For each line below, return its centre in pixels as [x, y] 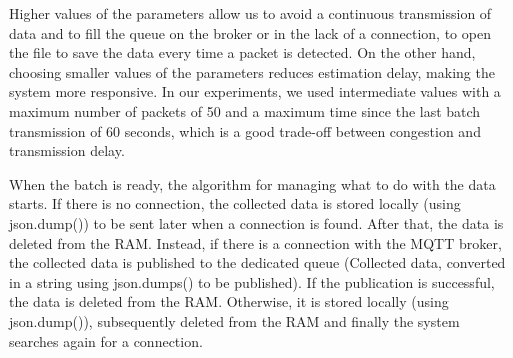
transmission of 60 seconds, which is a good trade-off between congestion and [245, 130]
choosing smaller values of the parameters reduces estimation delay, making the [252, 71]
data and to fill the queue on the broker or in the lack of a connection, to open [250, 32]
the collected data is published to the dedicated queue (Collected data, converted [257, 262]
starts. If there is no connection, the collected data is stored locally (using [235, 203]
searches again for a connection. [106, 340]
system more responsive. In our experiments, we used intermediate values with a [255, 91]
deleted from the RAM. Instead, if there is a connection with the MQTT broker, [255, 242]
